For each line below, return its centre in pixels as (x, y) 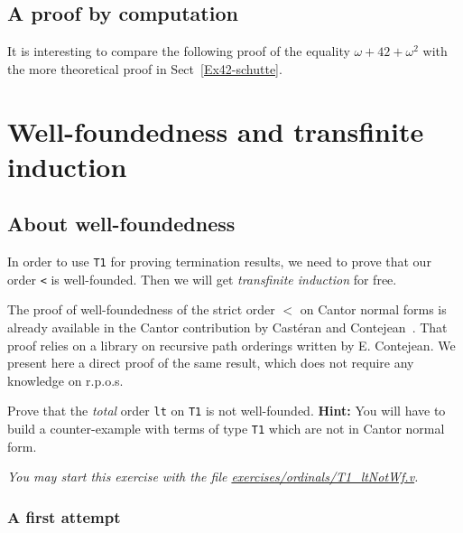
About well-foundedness (121, 224)
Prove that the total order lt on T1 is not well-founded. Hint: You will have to (227, 411)
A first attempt (64, 516)
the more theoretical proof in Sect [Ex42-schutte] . (145, 68)
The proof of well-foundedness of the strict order (141, 309)
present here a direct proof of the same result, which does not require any (211, 363)
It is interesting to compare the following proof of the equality (179, 51)
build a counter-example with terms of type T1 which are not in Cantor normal (226, 429)
